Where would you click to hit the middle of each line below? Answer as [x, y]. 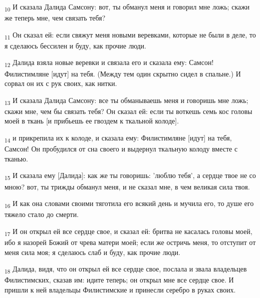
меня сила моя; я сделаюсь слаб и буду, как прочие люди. [93, 252]
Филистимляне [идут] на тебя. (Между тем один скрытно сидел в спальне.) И [123, 73]
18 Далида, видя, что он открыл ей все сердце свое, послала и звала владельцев [126, 269]
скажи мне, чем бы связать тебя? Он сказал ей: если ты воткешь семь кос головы [129, 111]
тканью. [16, 158]
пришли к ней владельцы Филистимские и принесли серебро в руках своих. [120, 289]
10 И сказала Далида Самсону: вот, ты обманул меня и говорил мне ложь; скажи [127, 7]
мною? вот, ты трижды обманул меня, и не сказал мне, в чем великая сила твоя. [127, 186]
